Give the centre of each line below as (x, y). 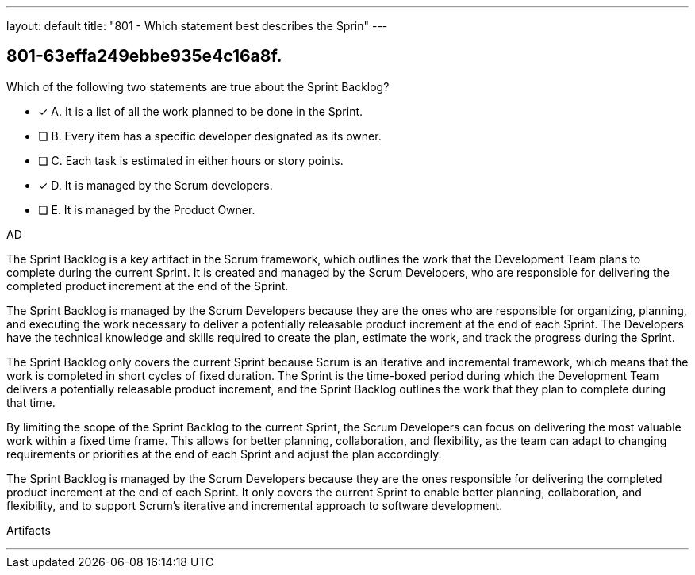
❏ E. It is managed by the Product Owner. (147, 209)
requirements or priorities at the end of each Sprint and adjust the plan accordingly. (224, 454)
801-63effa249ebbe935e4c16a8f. (144, 56)
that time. (31, 402)
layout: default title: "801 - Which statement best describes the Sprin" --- (197, 26)
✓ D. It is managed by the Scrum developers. (156, 185)
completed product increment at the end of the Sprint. (148, 286)
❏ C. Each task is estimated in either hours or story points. (191, 160)
